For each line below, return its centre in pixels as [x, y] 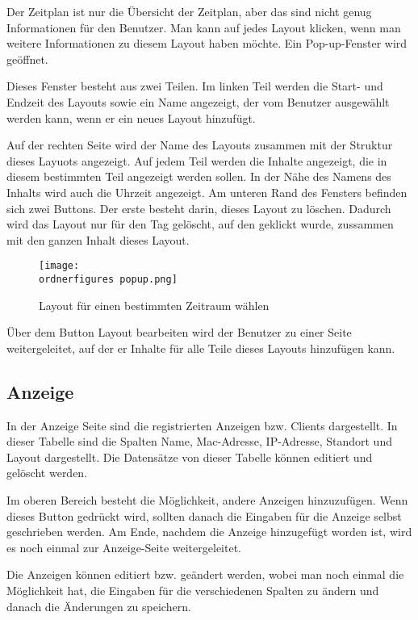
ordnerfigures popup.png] [108, 279]
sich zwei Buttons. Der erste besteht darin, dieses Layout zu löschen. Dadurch [199, 208]
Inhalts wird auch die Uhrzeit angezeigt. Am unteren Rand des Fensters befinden [207, 192]
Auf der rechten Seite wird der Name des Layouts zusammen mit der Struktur [200, 145]
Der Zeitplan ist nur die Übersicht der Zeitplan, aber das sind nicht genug [189, 11]
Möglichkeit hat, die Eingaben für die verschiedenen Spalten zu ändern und [193, 590]
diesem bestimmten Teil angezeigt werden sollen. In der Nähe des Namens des [199, 176]
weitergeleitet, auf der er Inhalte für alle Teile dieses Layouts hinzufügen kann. [201, 348]
